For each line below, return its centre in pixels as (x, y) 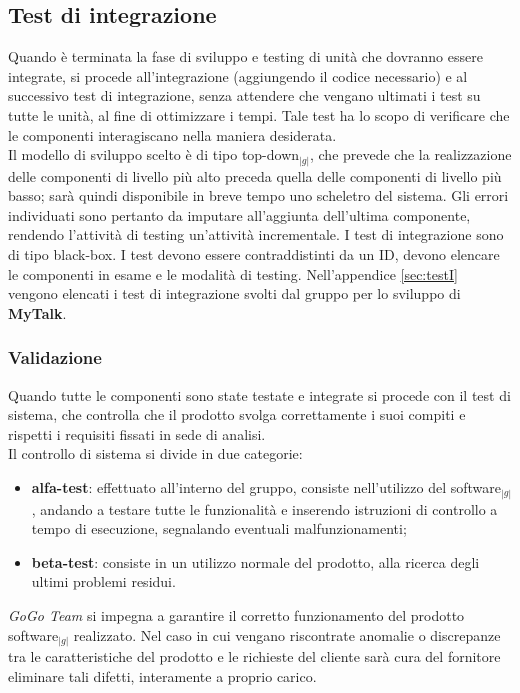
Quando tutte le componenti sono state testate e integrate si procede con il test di (259, 394)
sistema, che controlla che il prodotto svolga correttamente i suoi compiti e (237, 414)
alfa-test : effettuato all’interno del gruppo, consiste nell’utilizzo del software (266, 487)
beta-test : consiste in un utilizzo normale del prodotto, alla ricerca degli (255, 561)
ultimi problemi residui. (103, 581)
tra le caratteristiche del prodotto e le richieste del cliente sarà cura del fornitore (254, 656)
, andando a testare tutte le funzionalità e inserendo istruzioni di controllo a (264, 508)
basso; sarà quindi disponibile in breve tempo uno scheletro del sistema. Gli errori (258, 195)
